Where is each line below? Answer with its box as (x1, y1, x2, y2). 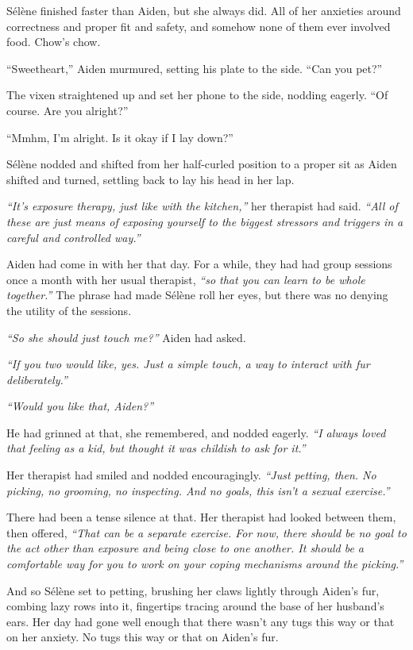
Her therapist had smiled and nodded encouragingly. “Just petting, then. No (6, 467, 376, 483)
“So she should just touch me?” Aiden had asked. (6, 329, 246, 345)
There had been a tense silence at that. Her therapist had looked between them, (6, 509, 396, 525)
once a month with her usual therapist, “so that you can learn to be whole (6, 271, 365, 287)
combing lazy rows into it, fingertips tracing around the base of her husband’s (6, 598, 384, 614)
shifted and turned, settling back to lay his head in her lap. (6, 171, 295, 187)
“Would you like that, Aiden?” (6, 398, 154, 414)
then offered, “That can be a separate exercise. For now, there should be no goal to (6, 524, 407, 540)
